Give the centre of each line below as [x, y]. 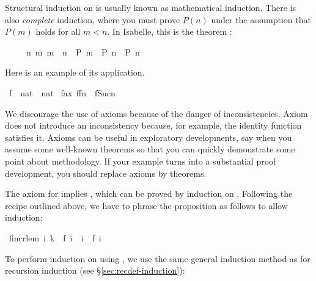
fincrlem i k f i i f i [55, 237]
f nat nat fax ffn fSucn [62, 92]
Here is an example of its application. [75, 72]
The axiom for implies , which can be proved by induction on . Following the [149, 194]
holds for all [58, 31]
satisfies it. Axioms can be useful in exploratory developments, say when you [149, 137]
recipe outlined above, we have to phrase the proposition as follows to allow [146, 205]
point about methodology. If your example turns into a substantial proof [141, 161]
